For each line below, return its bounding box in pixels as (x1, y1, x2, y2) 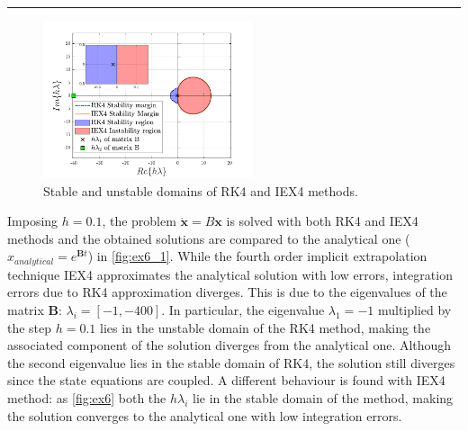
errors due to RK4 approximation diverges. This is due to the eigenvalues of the (7, 283, 447, 301)
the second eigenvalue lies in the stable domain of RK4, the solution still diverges (7, 353, 455, 372)
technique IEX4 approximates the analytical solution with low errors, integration (7, 265, 453, 283)
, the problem (102, 211, 176, 230)
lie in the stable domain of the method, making (193, 389, 454, 407)
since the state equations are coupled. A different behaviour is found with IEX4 (7, 371, 445, 390)
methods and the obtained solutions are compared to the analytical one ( (7, 229, 410, 247)
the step (7, 318, 52, 337)
